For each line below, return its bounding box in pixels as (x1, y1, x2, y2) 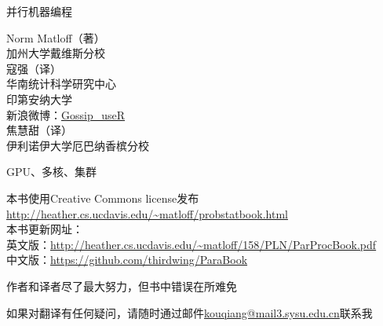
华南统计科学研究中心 (6, 75, 116, 92)
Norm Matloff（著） (6, 29, 105, 46)
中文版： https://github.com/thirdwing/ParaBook (6, 251, 248, 268)
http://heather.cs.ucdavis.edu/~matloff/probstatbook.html (6, 205, 288, 222)
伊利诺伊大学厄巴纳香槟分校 (6, 137, 149, 153)
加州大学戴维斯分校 (6, 45, 105, 61)
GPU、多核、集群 (6, 163, 97, 180)
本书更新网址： (6, 221, 83, 237)
